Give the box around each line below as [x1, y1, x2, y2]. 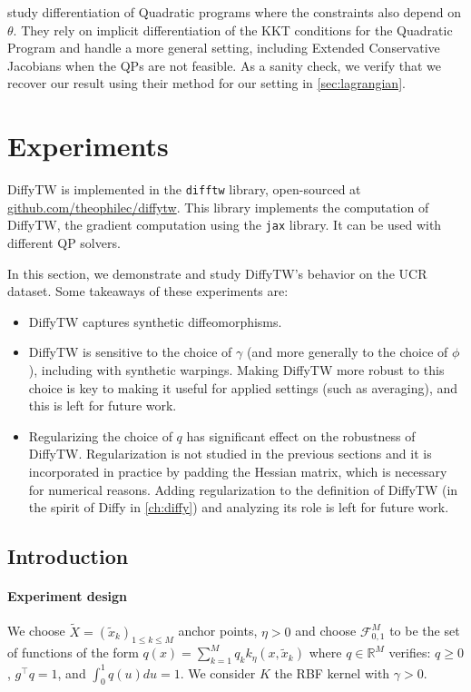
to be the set [389, 621, 460, 640]
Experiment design [7, 587, 128, 606]
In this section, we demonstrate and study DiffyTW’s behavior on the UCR [7, 263, 427, 282]
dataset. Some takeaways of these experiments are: [7, 282, 289, 301]
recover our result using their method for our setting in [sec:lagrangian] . [7, 74, 406, 93]
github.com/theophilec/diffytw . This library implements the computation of [7, 197, 429, 216]
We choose [7, 621, 65, 640]
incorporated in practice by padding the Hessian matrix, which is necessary [28, 461, 447, 480]
